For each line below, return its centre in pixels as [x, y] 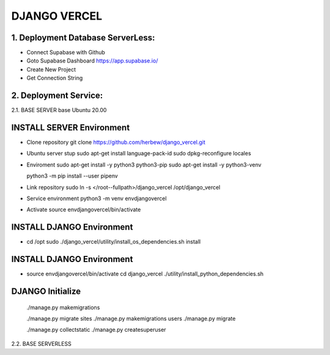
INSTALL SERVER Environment [71, 128]
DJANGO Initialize [46, 292]
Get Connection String [55, 78]
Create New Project [51, 69]
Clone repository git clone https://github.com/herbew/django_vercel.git [116, 142]
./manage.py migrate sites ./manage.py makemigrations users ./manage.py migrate [131, 319]
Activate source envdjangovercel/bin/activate [84, 210]
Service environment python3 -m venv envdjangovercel [97, 198]
